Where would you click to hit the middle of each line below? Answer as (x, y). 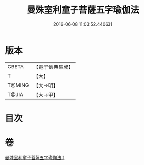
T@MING (18, 85)
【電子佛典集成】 (54, 67)
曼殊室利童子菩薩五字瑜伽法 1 (35, 157)
